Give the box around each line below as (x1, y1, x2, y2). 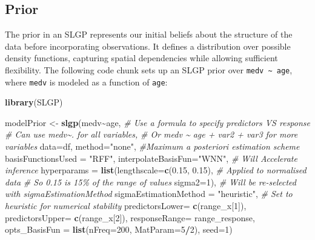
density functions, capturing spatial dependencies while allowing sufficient (5, 52, 278, 64)
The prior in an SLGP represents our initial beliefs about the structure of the (5, 28, 293, 41)
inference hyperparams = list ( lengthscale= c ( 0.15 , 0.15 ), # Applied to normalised (5, 164, 307, 176)
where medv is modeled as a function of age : (5, 75, 168, 88)
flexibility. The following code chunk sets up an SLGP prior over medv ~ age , (5, 63, 293, 76)
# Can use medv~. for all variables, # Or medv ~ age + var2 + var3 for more (5, 128, 298, 141)
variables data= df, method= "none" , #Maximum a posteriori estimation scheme (5, 140, 300, 153)
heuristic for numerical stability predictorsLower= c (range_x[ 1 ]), (5, 199, 247, 212)
